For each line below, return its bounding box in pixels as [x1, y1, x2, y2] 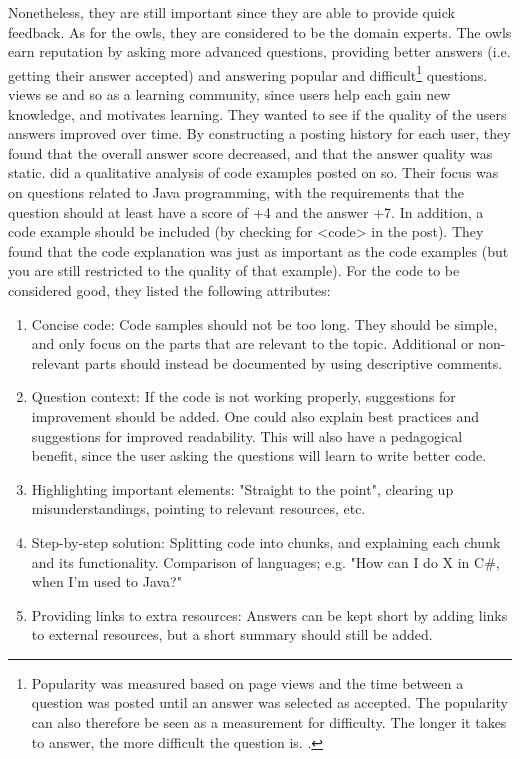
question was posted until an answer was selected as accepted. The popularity [31, 692, 508, 713]
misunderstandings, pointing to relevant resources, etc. [31, 498, 366, 519]
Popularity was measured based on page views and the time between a [31, 672, 464, 693]
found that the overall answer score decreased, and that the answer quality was [8, 142, 493, 163]
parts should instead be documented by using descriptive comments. [84, 352, 503, 373]
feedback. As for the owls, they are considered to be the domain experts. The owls [8, 21, 512, 42]
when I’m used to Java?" [31, 571, 182, 592]
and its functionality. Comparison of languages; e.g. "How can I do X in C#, [31, 551, 500, 572]
